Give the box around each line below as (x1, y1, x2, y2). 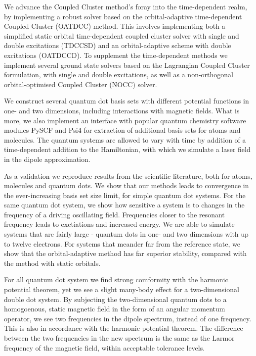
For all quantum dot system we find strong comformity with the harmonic (4, 274, 228, 285)
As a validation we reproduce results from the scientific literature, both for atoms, (4, 170, 253, 181)
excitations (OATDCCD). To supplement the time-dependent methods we (4, 50, 228, 60)
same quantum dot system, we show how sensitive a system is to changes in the (4, 200, 245, 210)
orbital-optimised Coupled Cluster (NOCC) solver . (4, 79, 157, 89)
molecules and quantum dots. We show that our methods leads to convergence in (4, 180, 249, 191)
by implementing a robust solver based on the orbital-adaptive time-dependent (4, 11, 242, 21)
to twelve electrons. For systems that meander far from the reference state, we (4, 238, 240, 249)
